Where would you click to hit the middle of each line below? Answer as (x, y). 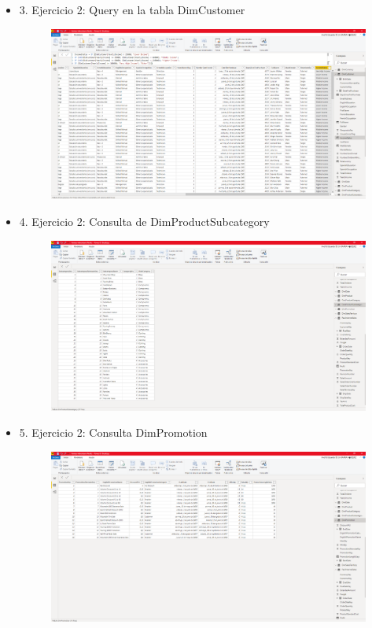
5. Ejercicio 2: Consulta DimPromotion (113, 432)
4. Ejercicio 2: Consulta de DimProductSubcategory (144, 221)
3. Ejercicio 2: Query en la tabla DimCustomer (132, 9)
